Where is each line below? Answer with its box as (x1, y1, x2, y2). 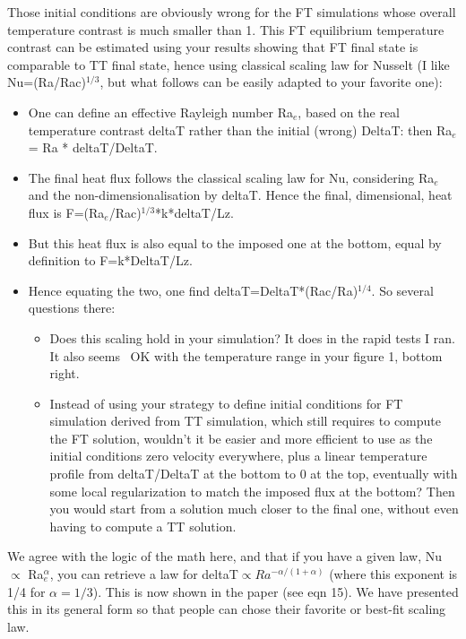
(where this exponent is (329, 565, 458, 583)
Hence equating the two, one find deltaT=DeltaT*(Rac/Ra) (28, 281, 358, 299)
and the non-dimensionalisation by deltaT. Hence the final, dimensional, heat (28, 186, 453, 204)
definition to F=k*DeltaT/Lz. (28, 251, 193, 270)
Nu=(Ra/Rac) (7, 73, 86, 91)
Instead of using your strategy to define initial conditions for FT (49, 393, 403, 412)
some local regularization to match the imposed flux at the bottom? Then (49, 481, 455, 500)
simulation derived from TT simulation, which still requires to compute (49, 411, 441, 430)
